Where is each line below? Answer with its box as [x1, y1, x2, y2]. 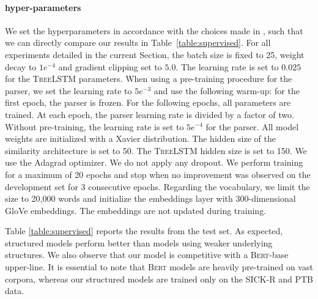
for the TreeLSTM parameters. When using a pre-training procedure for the [5, 72, 292, 85]
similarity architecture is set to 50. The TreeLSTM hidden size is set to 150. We [5, 144, 307, 157]
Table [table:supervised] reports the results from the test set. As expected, [5, 224, 283, 237]
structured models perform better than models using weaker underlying [5, 236, 273, 249]
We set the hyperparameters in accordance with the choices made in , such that [5, 24, 303, 37]
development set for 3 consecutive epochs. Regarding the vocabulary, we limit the [5, 180, 310, 193]
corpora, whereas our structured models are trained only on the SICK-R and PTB [5, 272, 313, 285]
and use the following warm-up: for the [153, 84, 300, 97]
